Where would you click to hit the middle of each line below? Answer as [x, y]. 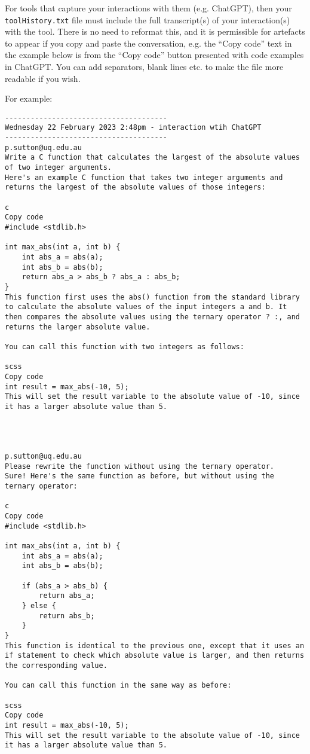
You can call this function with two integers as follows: [125, 347]
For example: [29, 98]
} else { [39, 605]
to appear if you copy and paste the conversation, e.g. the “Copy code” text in [148, 43]
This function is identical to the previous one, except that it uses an [155, 645]
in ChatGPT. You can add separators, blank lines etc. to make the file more [144, 67]
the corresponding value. [56, 665]
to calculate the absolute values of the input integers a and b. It [146, 307]
